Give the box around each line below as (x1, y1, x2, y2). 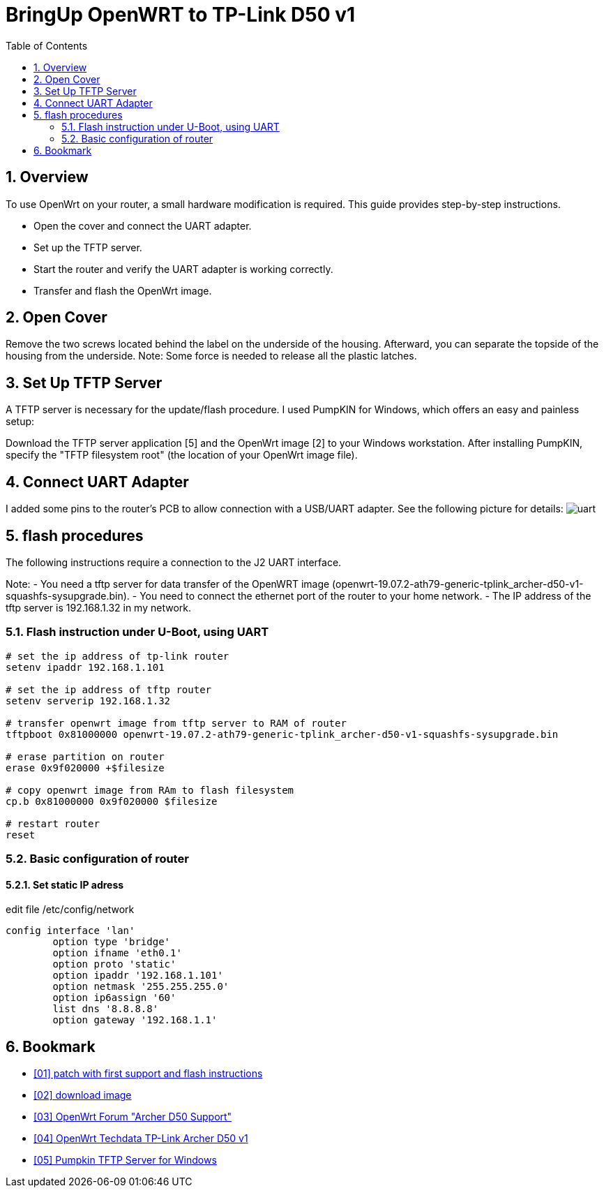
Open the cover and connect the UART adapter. (33, 219, 252, 232)
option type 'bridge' (52, 936, 171, 948)
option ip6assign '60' (52, 992, 176, 1004)
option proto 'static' (52, 958, 176, 970)
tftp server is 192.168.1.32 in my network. (6, 601, 191, 614)
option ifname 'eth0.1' (52, 947, 182, 959)
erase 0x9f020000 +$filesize (6, 762, 165, 773)
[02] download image (33, 1089, 132, 1102)
